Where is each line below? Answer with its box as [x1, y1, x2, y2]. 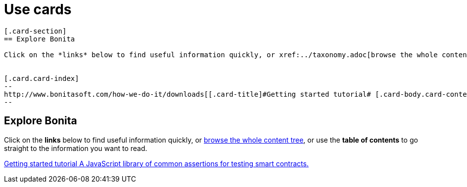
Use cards [4, 1, 72, 18]
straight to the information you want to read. [4, 144, 147, 152]
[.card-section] [4, 27, 67, 35]
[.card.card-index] [4, 74, 79, 82]
